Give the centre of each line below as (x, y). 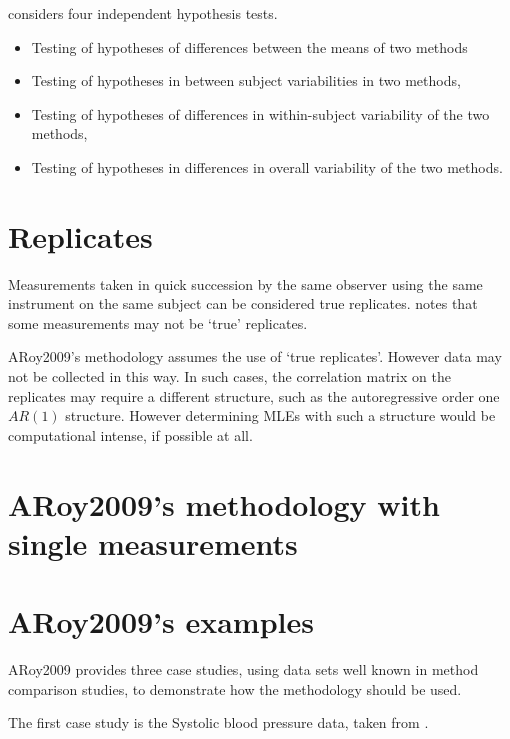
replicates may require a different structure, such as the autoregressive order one (254, 395)
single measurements (153, 542)
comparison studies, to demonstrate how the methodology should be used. (235, 688)
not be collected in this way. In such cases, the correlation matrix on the (229, 376)
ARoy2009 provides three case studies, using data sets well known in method (243, 669)
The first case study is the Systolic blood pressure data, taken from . (218, 722)
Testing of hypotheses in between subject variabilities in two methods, (246, 80)
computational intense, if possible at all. (130, 434)
